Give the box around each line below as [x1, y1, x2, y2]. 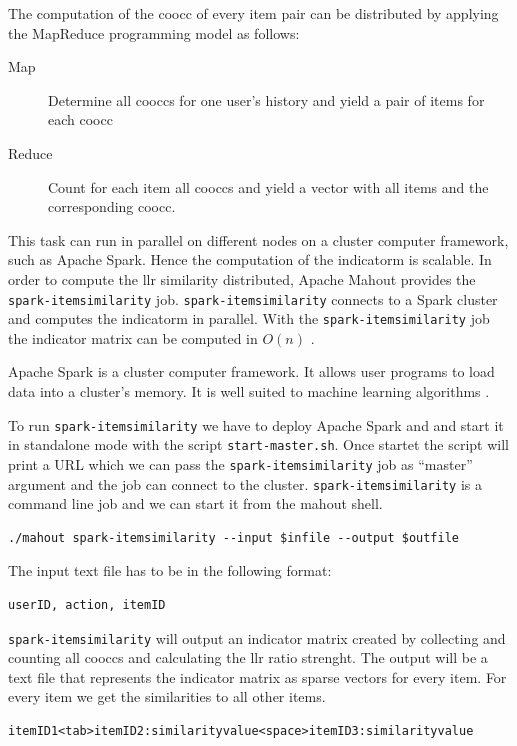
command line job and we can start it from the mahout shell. [8, 493, 383, 514]
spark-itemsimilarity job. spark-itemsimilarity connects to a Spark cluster [8, 288, 498, 309]
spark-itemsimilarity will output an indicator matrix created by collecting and [8, 627, 506, 648]
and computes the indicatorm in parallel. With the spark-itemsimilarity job [8, 308, 490, 329]
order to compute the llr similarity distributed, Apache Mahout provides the [8, 268, 476, 289]
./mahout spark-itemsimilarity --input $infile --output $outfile [8, 530, 460, 545]
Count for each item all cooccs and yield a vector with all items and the [48, 176, 489, 197]
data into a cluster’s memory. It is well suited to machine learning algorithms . [8, 381, 490, 402]
